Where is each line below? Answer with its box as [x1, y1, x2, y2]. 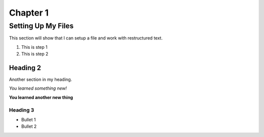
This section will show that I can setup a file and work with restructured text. [9, 35, 163, 41]
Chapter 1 [9, 7, 49, 18]
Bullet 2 [21, 123, 37, 129]
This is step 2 [21, 51, 48, 57]
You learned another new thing [9, 94, 73, 100]
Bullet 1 [21, 117, 36, 122]
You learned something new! [9, 85, 67, 91]
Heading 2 [9, 63, 42, 72]
